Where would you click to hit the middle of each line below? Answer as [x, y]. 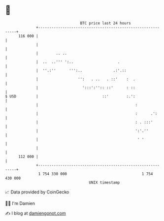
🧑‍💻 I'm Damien [20, 203]
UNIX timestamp [104, 182]
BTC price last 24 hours [106, 23]
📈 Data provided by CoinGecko [37, 192]
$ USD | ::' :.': [70, 96]
